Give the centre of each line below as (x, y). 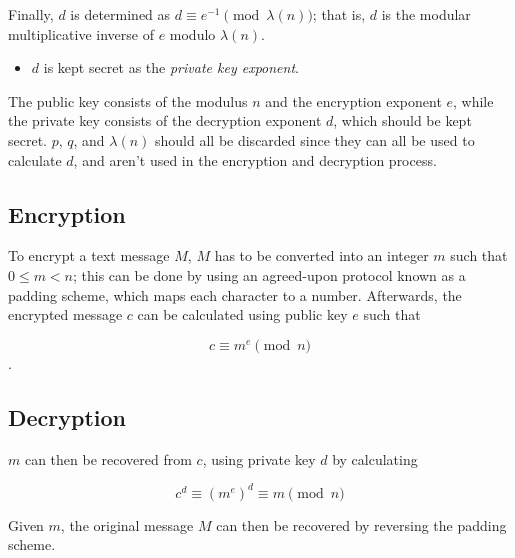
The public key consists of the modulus (128, 100)
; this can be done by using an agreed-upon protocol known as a (269, 274)
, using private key (259, 458)
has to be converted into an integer (321, 255)
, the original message (127, 524)
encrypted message (65, 314)
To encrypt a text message (89, 255)
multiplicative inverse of (81, 33)
